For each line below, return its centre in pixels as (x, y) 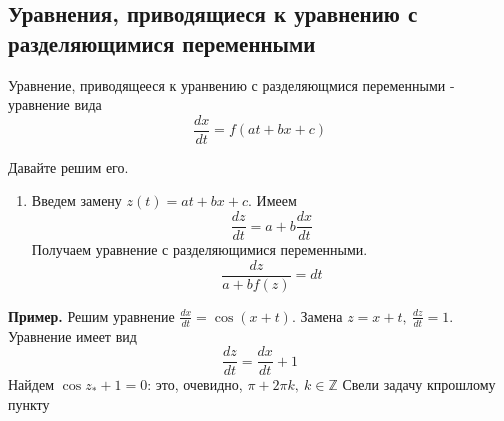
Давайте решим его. (68, 166)
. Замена (317, 315)
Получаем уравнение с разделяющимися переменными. (199, 249)
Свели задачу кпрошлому (419, 384)
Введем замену (76, 200)
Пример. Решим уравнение (91, 315)
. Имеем (272, 200)
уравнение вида (55, 104)
